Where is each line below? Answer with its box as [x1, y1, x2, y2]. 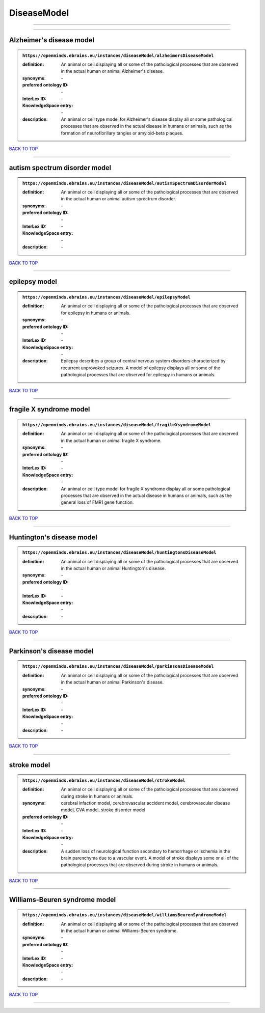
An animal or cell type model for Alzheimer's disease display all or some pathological [61, 116, 233, 122]
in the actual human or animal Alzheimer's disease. [61, 68, 164, 74]
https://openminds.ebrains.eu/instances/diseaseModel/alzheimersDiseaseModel [22, 53, 214, 58]
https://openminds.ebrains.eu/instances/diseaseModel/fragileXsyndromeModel [22, 422, 212, 428]
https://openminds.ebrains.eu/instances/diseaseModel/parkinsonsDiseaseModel [22, 663, 214, 669]
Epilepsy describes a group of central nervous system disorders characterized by [61, 358, 226, 364]
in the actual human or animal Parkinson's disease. [61, 679, 164, 685]
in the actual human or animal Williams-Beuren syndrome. [61, 928, 178, 934]
